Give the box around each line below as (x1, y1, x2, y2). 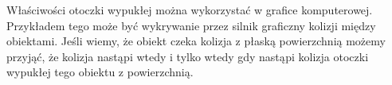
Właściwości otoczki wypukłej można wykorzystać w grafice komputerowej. (6, 2, 373, 17)
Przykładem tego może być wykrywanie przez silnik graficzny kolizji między (6, 17, 376, 33)
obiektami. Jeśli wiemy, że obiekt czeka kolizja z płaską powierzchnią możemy (6, 33, 386, 49)
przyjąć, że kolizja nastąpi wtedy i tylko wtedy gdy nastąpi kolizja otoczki (6, 48, 369, 64)
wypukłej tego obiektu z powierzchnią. (6, 64, 194, 80)
